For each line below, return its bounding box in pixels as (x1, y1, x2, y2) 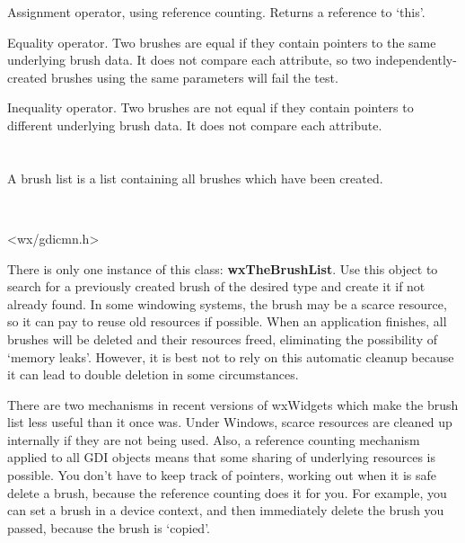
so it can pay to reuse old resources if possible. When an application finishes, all (7, 312, 447, 331)
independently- (375, 50, 457, 69)
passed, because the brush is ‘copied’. (7, 518, 210, 537)
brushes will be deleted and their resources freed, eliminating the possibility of (7, 329, 438, 348)
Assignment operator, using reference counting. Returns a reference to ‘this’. (7, 3, 426, 21)
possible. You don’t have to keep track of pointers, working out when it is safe (7, 466, 437, 485)
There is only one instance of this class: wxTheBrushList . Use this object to (7, 259, 438, 278)
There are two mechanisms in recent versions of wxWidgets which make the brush (7, 395, 459, 414)
